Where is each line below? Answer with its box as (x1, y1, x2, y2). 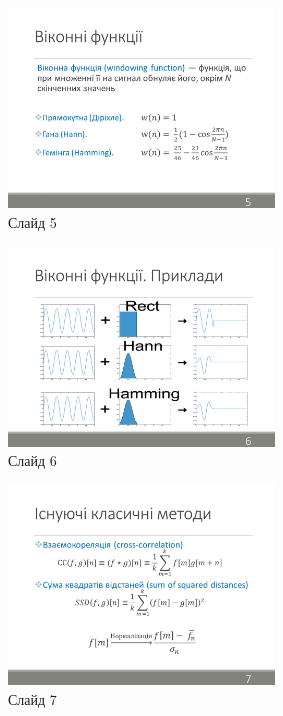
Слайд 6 (8, 450, 57, 471)
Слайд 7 (8, 688, 57, 709)
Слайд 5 (8, 211, 57, 232)
